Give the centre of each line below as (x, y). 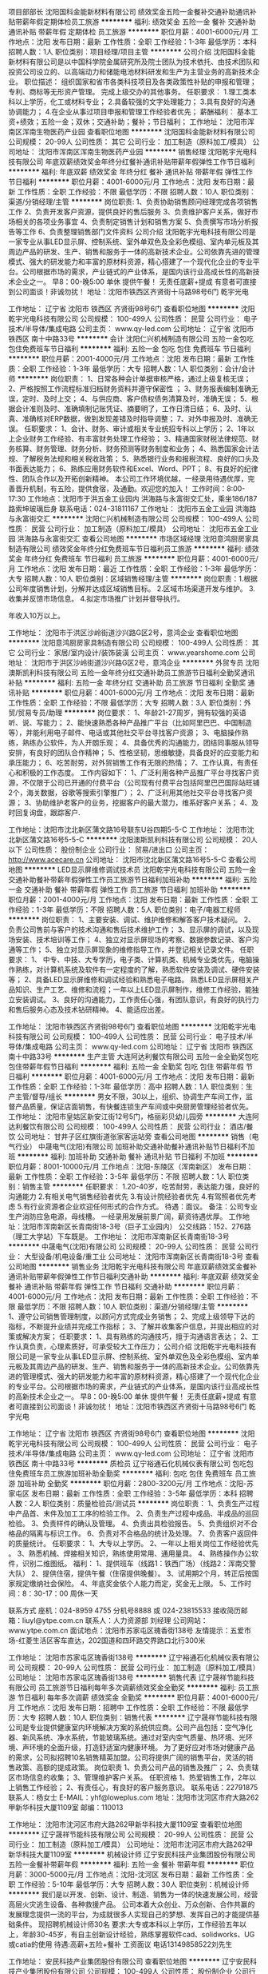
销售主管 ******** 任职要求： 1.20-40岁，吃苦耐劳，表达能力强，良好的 (141, 1187)
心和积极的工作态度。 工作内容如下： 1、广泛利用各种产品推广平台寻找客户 (130, 773)
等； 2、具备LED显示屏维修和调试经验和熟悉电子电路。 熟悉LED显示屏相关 (130, 979)
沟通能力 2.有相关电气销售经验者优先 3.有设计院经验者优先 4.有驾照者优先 (129, 1197)
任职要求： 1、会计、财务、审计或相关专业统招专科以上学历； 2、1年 (136, 429)
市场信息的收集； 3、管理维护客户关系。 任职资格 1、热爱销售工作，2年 (132, 1777)
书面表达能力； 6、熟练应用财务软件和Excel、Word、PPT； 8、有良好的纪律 (133, 469)
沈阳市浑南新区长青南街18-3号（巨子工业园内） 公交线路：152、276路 (136, 1227)
